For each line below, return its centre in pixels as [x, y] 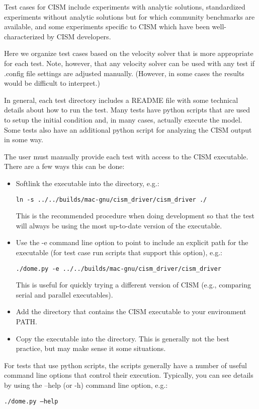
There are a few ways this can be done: [64, 166]
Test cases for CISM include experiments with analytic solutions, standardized [125, 7]
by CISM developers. [79, 36]
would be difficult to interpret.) [52, 83]
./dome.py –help [31, 401]
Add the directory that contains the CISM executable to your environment [131, 311]
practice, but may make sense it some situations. [91, 348]
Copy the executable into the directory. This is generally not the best [123, 338]
